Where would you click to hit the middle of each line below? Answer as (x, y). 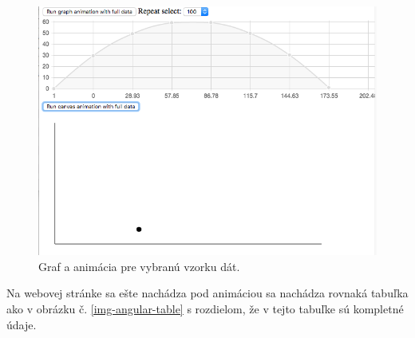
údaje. (22, 324)
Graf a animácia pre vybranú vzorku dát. (139, 266)
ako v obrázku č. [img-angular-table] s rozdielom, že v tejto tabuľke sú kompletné (205, 309)
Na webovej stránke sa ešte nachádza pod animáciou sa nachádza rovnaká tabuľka (207, 293)
